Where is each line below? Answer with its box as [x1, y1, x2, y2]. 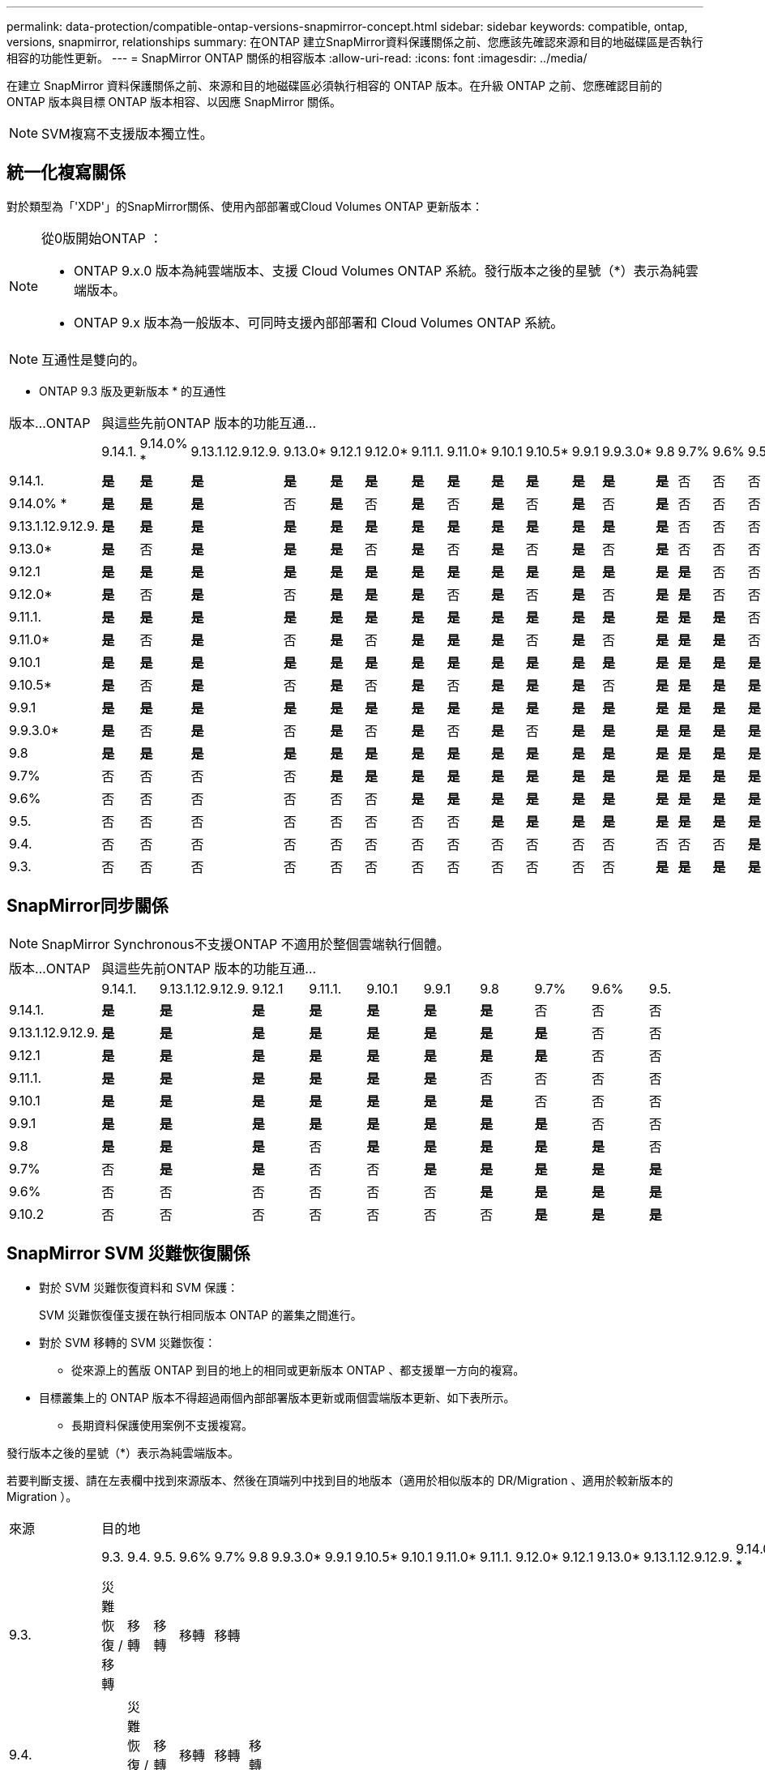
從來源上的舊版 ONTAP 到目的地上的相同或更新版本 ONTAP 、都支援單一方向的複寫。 [71, 1362, 525, 1377]
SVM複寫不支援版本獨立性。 [41, 126, 213, 142]
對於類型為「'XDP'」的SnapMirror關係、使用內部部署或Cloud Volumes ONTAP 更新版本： [6, 199, 484, 213]
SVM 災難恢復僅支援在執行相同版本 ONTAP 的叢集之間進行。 [39, 1307, 362, 1322]
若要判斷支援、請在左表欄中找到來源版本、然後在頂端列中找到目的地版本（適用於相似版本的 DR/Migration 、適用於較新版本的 [6, 1473, 673, 1487]
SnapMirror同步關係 [6, 896, 169, 917]
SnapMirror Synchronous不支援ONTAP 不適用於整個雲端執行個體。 [41, 935, 450, 952]
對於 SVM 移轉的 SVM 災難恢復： [39, 1335, 216, 1349]
